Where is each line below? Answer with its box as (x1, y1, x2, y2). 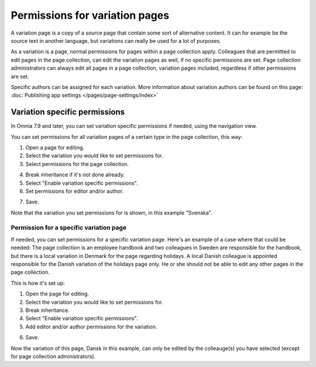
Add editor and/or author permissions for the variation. (25, 323, 157, 330)
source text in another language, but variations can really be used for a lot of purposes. (11, 37, 222, 44)
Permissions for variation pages (11, 9, 170, 22)
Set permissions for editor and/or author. (25, 188, 124, 195)
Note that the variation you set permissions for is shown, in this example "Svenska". (11, 209, 213, 216)
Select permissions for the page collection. (25, 160, 129, 167)
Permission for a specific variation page (11, 223, 127, 232)
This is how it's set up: (11, 279, 66, 287)
